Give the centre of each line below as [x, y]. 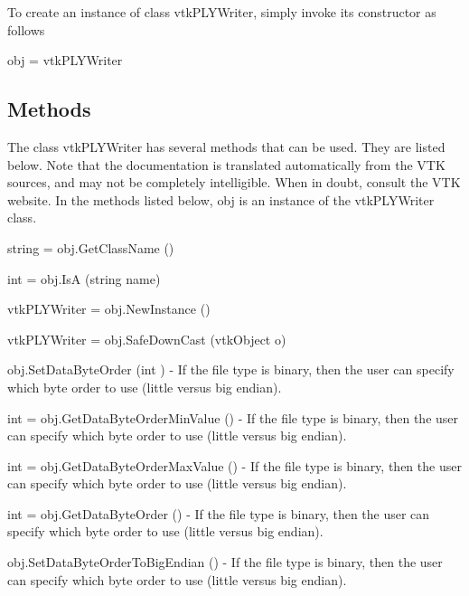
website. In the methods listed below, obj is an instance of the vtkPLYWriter [221, 199]
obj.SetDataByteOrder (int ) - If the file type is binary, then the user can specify [231, 369]
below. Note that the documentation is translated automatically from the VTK [226, 164]
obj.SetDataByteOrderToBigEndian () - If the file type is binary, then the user [225, 562]
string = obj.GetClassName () [91, 247]
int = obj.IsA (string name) [84, 278]
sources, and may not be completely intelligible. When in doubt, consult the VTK [234, 182]
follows [26, 29]
